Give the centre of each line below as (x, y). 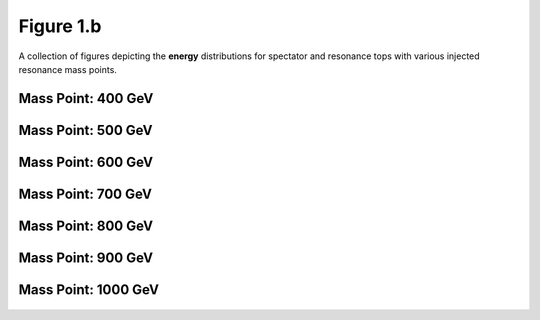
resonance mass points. (67, 69)
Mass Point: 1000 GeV (89, 289)
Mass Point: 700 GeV (85, 193)
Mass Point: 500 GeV (86, 130)
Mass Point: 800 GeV (86, 225)
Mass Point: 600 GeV (86, 161)
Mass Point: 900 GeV (86, 257)
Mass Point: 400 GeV (86, 98)
